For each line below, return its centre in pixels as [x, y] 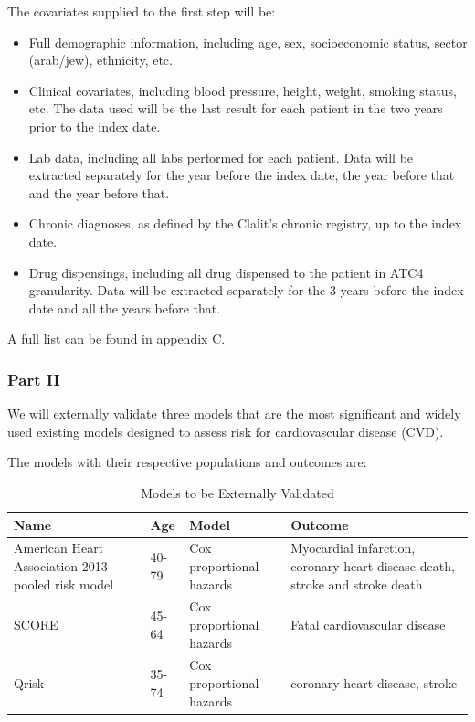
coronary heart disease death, [373, 565]
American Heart [59, 548]
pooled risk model [64, 584]
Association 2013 [61, 565]
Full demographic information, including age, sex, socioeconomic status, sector [248, 42]
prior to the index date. [95, 126]
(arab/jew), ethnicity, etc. [100, 60]
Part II [34, 379]
